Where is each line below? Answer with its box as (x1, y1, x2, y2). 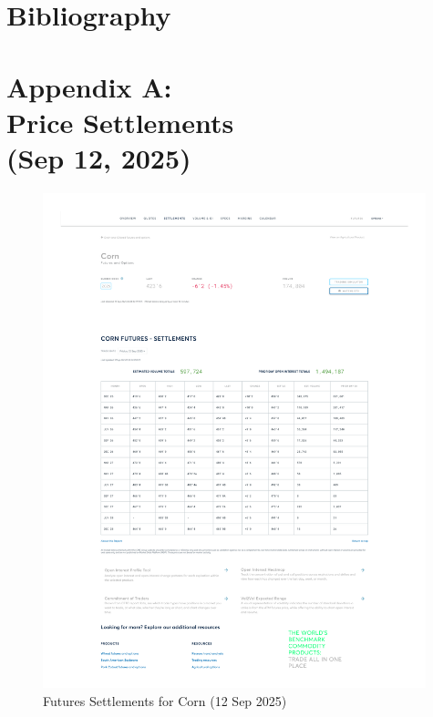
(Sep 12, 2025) (6, 138, 191, 176)
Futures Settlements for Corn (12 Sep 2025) (43, 691, 287, 710)
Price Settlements (6, 103, 234, 140)
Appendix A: (6, 67, 172, 105)
